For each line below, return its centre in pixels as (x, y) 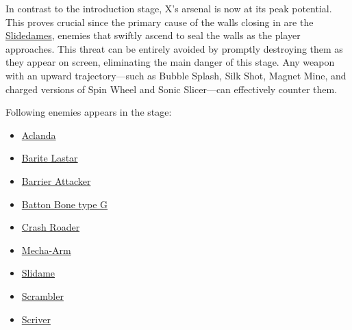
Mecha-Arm (46, 250)
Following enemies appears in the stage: (89, 112)
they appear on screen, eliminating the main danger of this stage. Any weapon (170, 62)
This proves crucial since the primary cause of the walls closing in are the (160, 22)
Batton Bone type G (65, 204)
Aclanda (39, 135)
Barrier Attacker (56, 180)
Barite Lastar (50, 158)
